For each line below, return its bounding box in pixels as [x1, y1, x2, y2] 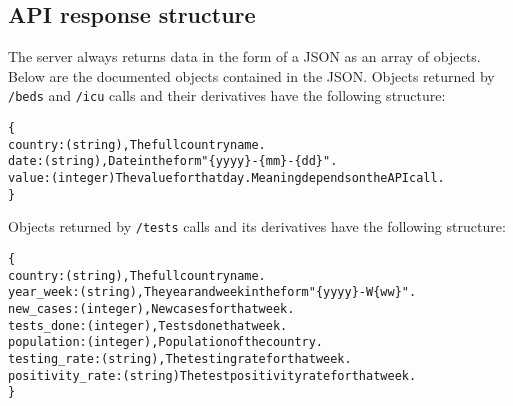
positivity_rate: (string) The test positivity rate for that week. [8, 368, 417, 383]
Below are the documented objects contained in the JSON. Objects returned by [8, 65, 495, 86]
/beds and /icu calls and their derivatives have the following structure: [8, 85, 446, 106]
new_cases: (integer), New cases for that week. [8, 301, 295, 316]
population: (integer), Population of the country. [8, 335, 324, 350]
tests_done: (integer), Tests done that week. [8, 318, 288, 333]
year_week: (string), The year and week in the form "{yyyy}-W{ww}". [8, 285, 417, 300]
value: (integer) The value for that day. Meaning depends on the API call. [8, 171, 445, 186]
